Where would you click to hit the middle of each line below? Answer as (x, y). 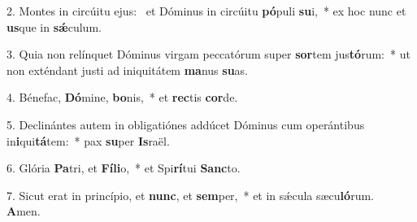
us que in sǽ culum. (54, 26)
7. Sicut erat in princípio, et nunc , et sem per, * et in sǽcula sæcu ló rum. (190, 195)
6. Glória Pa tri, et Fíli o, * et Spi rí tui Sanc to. (124, 168)
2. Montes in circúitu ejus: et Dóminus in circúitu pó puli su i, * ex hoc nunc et (206, 11)
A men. (24, 211)
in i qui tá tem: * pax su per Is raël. (88, 140)
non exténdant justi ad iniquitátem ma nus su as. (128, 70)
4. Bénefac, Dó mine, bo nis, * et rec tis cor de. (122, 97)
